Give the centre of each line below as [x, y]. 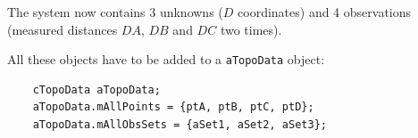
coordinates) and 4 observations [325, 12]
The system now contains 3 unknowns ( [115, 12]
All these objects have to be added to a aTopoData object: [166, 59]
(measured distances [63, 29]
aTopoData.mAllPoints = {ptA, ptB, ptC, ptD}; [173, 107]
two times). [251, 29]
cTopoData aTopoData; [96, 89]
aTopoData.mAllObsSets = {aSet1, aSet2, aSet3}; [180, 125]
